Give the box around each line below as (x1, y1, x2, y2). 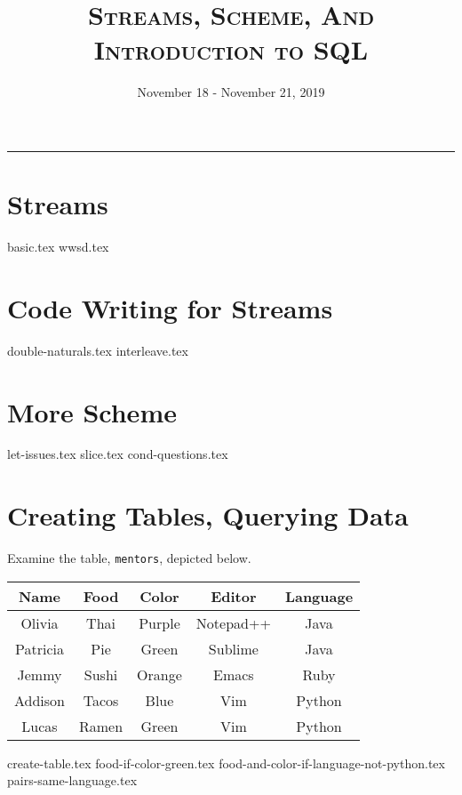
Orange (137, 663, 182, 685)
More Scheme (7, 393, 177, 430)
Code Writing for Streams (7, 289, 333, 325)
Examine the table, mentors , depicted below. (7, 549, 251, 567)
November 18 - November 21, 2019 (137, 83, 325, 101)
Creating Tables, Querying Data (7, 497, 409, 534)
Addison (14, 689, 65, 711)
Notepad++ (195, 612, 271, 633)
